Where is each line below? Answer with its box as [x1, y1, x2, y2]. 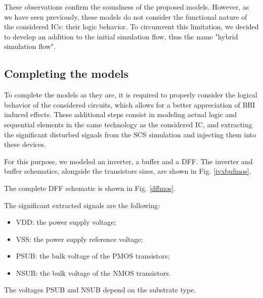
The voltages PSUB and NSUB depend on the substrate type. [4, 284, 196, 295]
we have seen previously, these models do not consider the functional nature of [4, 11, 247, 22]
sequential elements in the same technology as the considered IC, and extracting [4, 119, 252, 129]
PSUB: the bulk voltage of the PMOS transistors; [16, 251, 170, 261]
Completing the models [4, 66, 128, 81]
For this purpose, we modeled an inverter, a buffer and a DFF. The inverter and [4, 156, 253, 166]
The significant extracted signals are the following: [4, 200, 160, 210]
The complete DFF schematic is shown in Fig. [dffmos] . [4, 182, 176, 193]
